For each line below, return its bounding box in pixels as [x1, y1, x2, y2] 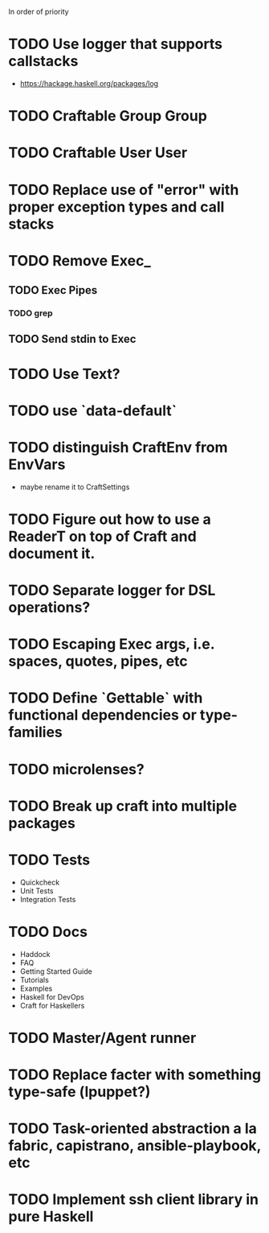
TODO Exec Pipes [8, 283, 98, 297]
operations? [8, 599, 91, 616]
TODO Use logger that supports [8, 35, 223, 53]
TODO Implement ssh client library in [8, 1190, 259, 1209]
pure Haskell [8, 1207, 94, 1226]
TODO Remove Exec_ [8, 251, 151, 270]
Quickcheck [19, 877, 60, 887]
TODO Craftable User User [8, 144, 188, 162]
